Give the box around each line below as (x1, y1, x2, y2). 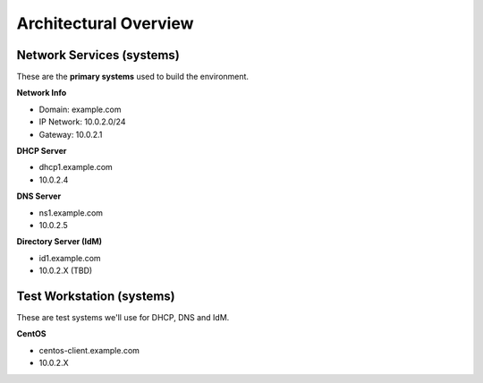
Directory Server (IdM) (16, 236, 103, 247)
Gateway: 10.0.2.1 (38, 129, 103, 140)
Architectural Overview (16, 13, 194, 33)
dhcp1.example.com (38, 162, 114, 173)
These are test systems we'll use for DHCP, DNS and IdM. (16, 312, 230, 323)
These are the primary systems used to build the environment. (16, 72, 250, 82)
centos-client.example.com (38, 345, 140, 355)
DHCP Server (16, 146, 67, 157)
